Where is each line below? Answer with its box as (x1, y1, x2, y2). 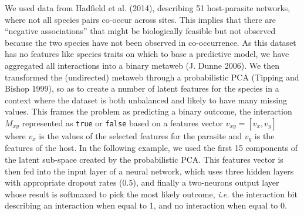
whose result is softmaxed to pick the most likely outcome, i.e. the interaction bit (5, 187, 298, 200)
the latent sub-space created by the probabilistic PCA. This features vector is (5, 153, 283, 165)
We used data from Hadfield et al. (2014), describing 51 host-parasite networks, (5, 2, 291, 14)
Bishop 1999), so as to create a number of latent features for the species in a (5, 82, 279, 95)
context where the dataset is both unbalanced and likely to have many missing (5, 93, 287, 106)
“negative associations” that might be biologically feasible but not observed (5, 25, 276, 37)
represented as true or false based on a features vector (22, 116, 224, 129)
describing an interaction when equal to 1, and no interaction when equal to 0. (5, 199, 287, 211)
